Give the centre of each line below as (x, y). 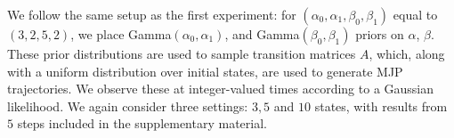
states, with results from (381, 106)
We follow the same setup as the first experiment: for (152, 14)
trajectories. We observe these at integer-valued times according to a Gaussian (221, 89)
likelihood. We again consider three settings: (128, 106)
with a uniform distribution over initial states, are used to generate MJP (205, 71)
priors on (380, 34)
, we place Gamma (121, 34)
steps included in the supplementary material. (142, 123)
